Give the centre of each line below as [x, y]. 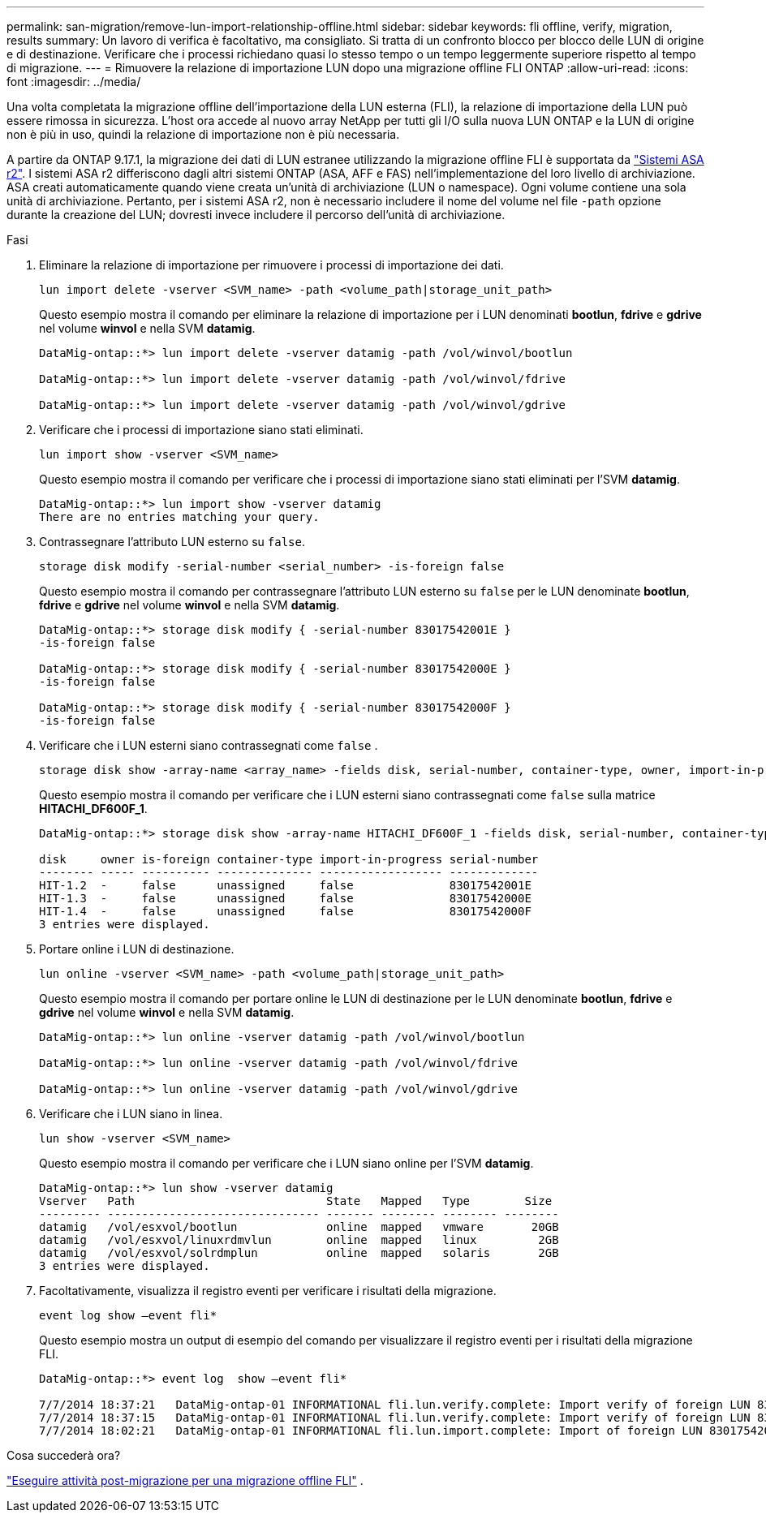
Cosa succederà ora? [64, 1455]
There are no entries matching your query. [179, 517]
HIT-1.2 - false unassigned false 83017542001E [285, 885]
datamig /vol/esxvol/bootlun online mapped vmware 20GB [299, 1227]
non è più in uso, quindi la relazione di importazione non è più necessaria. [203, 134]
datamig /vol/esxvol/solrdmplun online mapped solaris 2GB [299, 1253]
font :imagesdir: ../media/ [74, 82]
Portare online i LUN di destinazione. [137, 949]
